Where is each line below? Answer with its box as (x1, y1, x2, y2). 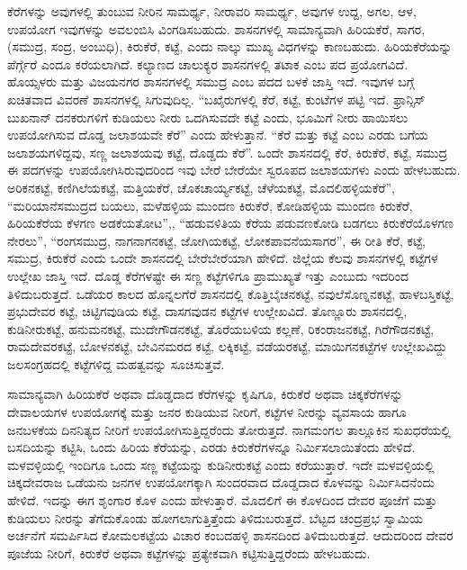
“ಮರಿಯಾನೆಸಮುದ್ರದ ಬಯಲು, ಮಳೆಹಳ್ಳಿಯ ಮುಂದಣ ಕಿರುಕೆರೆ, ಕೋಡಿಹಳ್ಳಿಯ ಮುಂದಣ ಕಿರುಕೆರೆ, (7, 195, 413, 214)
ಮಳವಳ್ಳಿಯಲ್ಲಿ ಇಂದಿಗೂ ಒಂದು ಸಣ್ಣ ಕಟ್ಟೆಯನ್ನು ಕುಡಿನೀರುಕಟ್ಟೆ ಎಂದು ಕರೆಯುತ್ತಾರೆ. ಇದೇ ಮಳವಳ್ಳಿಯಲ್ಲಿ (7, 455, 435, 474)
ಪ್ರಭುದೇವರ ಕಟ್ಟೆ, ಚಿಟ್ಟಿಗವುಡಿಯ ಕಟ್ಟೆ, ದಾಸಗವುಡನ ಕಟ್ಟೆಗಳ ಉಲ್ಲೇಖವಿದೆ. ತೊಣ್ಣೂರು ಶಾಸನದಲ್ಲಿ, (7, 302, 408, 321)
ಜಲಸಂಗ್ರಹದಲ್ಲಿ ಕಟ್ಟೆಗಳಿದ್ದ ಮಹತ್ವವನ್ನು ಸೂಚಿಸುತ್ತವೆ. (7, 354, 225, 373)
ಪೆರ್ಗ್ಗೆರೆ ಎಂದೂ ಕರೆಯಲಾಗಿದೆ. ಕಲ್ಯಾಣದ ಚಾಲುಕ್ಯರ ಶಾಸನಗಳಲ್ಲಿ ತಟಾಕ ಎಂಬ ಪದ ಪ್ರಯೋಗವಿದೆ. (7, 54, 409, 73)
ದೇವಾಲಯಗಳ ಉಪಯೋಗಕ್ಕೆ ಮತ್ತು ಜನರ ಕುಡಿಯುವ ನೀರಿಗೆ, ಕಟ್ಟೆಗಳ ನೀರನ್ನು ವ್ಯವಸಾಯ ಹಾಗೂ (7, 403, 407, 421)
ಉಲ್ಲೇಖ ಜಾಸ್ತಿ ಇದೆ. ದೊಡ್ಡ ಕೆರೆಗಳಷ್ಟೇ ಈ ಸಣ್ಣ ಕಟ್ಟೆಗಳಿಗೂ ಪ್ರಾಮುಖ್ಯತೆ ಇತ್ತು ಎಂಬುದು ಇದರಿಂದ (7, 266, 409, 285)
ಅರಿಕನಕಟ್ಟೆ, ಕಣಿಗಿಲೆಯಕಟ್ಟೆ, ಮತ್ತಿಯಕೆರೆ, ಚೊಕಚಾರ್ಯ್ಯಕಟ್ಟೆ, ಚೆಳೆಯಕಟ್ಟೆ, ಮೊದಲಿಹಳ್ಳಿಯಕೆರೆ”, (7, 177, 396, 196)
